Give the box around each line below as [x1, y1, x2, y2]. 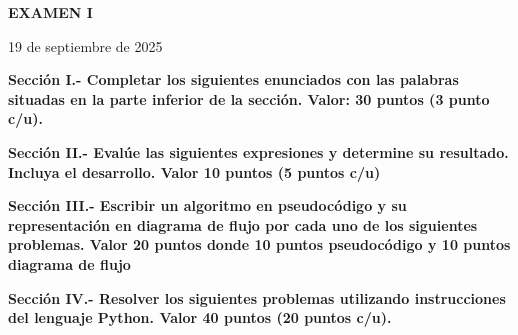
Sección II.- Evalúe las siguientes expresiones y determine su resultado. [8, 141, 509, 162]
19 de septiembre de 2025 [8, 35, 163, 56]
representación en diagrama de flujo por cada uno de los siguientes [8, 214, 478, 235]
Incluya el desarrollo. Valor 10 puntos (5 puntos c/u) [8, 161, 381, 182]
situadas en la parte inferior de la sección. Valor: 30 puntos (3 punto [8, 88, 490, 109]
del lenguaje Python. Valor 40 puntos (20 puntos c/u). [8, 307, 392, 328]
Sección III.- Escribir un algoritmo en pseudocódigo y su [8, 195, 407, 216]
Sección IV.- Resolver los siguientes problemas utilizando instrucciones [8, 287, 506, 308]
